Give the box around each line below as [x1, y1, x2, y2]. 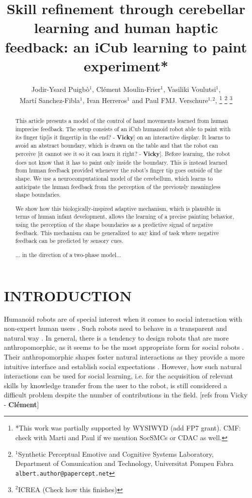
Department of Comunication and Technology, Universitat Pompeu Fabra [15, 458, 234, 468]
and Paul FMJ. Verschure [132, 95, 208, 105]
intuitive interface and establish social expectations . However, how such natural [4, 361, 242, 371]
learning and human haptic [34, 17, 218, 37]
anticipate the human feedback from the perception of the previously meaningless [15, 182, 220, 190]
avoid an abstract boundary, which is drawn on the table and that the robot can [15, 141, 218, 150]
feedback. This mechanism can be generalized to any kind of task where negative [15, 228, 219, 237]
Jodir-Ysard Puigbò [31, 84, 90, 94]
